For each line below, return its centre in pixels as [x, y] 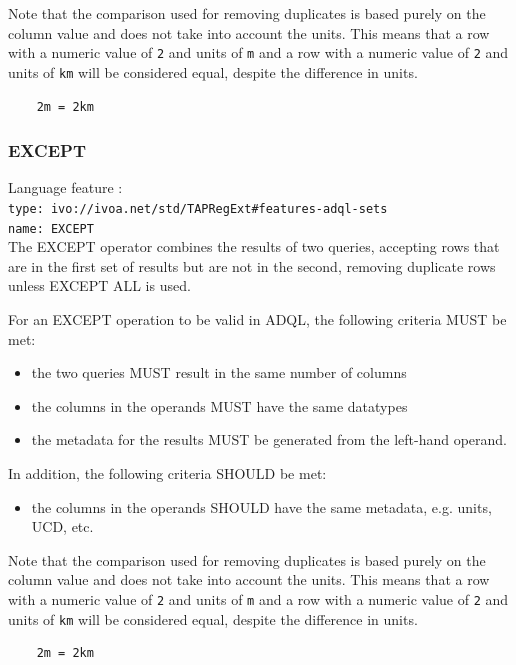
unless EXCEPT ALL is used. [99, 285]
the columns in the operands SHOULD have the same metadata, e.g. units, [261, 506]
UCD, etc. [62, 526]
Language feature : [65, 187]
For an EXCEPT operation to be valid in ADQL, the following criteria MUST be [257, 319]
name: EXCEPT [51, 228]
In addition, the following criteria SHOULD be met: [167, 472]
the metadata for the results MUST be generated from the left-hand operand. [269, 439]
